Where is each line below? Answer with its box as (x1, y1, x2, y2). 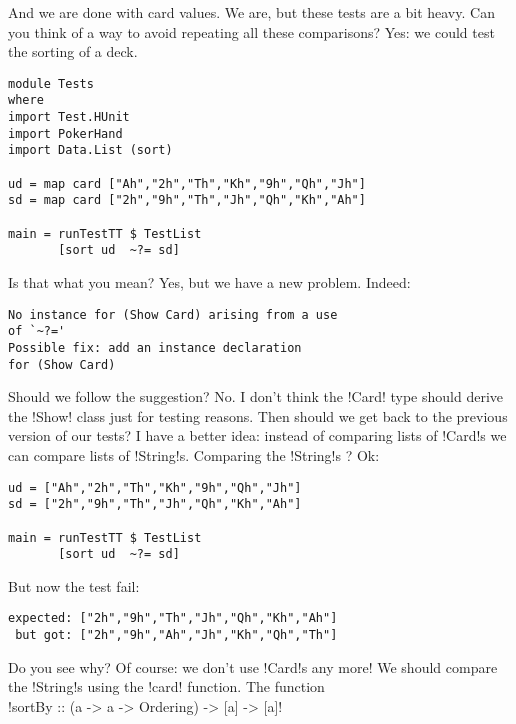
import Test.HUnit (8, 110, 130, 125)
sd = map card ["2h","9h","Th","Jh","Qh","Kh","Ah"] (8, 193, 366, 208)
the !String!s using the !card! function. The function (8, 676, 325, 697)
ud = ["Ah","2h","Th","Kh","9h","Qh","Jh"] (8, 480, 302, 495)
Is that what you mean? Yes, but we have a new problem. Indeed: (8, 272, 411, 292)
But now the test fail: (8, 575, 140, 596)
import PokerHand (8, 126, 123, 141)
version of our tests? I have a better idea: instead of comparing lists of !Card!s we (8, 425, 507, 446)
